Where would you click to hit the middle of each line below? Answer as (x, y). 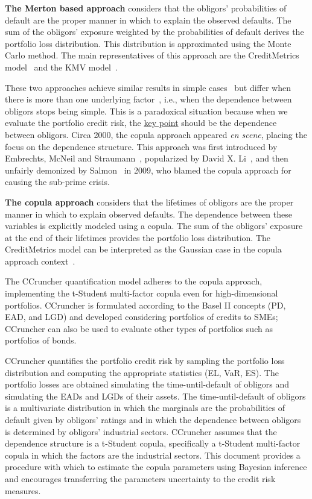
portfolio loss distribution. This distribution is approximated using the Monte (148, 43)
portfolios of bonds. (41, 340)
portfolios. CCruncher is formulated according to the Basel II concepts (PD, (145, 305)
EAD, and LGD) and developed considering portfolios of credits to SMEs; (142, 317)
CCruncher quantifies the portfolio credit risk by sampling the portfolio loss (145, 361)
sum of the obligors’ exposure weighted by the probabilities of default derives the (154, 32)
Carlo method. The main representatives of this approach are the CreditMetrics (152, 55)
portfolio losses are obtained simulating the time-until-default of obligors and (147, 384)
